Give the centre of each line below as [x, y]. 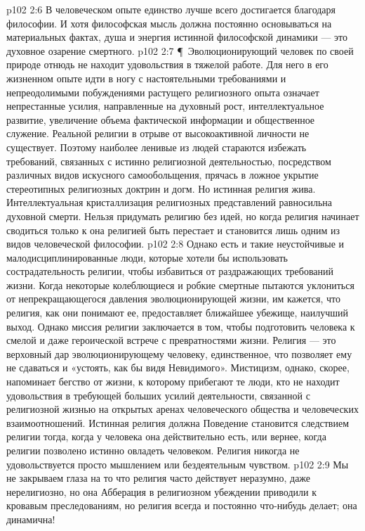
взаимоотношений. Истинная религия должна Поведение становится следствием [178, 422]
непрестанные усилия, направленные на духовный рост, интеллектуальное [165, 106]
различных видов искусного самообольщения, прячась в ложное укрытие [162, 175]
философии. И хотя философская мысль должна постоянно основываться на [169, 23]
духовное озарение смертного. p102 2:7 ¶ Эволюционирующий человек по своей [180, 50]
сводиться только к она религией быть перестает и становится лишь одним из [173, 230]
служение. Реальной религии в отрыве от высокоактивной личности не [158, 133]
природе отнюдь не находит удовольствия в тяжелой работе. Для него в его [167, 64]
